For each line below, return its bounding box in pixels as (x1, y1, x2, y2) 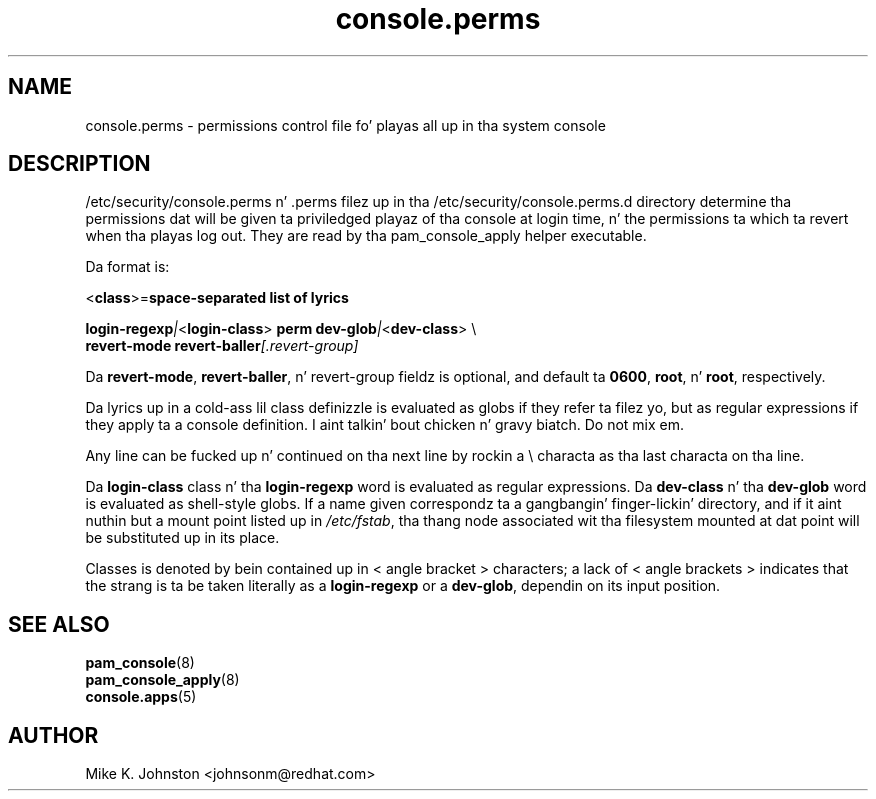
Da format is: (85, 258, 170, 276)
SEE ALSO (8, 611, 110, 637)
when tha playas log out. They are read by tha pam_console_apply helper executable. (85, 227, 647, 245)
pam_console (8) (85, 654, 195, 672)
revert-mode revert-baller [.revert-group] (85, 337, 359, 355)
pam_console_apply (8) (85, 671, 240, 689)
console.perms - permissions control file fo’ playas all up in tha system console (85, 116, 606, 134)
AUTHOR (8, 722, 99, 748)
